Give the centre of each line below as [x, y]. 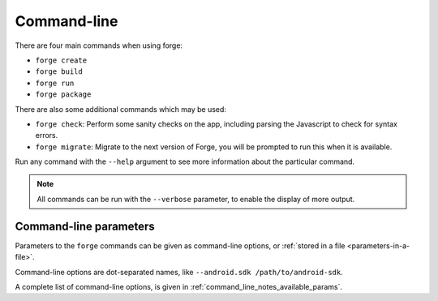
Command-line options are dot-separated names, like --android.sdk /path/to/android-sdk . [179, 272]
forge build [59, 72]
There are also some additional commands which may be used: [121, 109]
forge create [61, 60]
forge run [55, 83]
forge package [63, 95]
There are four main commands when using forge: [99, 45]
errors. [47, 135]
